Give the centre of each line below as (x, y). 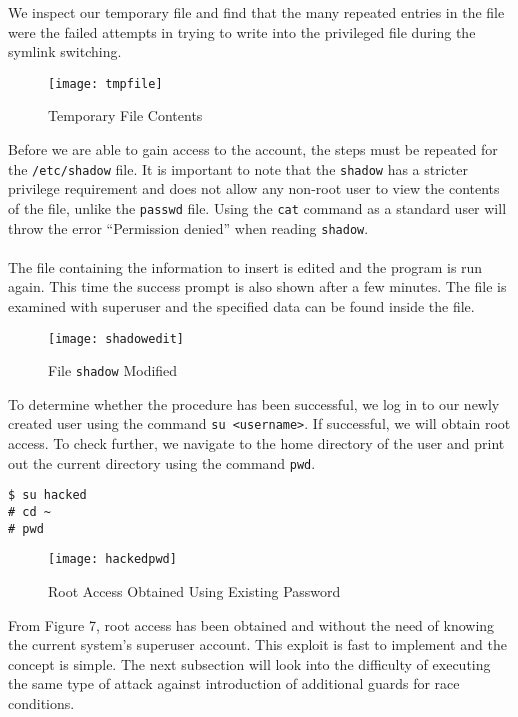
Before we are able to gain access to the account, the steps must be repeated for (253, 149)
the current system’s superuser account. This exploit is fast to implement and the (257, 644)
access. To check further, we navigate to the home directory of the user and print (256, 443)
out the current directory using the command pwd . (162, 462)
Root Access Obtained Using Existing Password (194, 591)
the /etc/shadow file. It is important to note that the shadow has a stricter (238, 168)
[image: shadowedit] (116, 338)
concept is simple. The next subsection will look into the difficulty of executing (249, 663)
